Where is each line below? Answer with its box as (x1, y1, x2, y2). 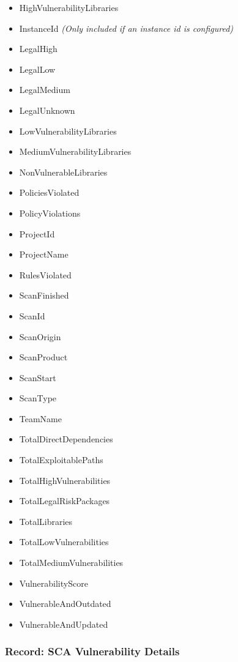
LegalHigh (19, 42, 58, 55)
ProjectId (19, 227, 55, 240)
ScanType (19, 392, 57, 404)
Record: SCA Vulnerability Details (5, 644, 180, 659)
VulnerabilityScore (19, 576, 88, 589)
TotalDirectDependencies (19, 433, 113, 445)
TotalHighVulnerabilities (19, 474, 111, 486)
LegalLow (19, 62, 56, 75)
